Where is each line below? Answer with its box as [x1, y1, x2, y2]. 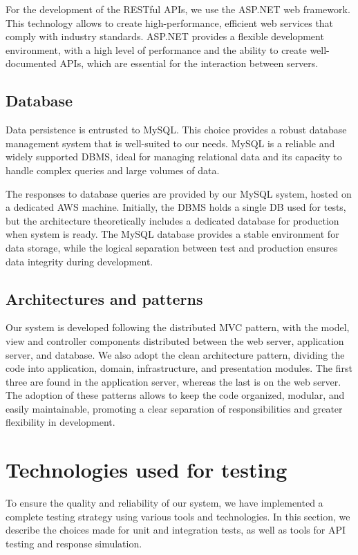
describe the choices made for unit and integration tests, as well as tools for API [6, 523, 346, 537]
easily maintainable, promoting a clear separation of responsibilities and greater [6, 401, 343, 415]
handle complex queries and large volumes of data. [6, 162, 220, 177]
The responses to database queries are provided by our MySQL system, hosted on [6, 186, 352, 200]
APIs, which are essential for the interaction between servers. [59, 56, 319, 70]
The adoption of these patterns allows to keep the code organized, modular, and [6, 388, 345, 402]
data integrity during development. [6, 254, 153, 268]
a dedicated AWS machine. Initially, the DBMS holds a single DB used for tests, [6, 200, 346, 214]
